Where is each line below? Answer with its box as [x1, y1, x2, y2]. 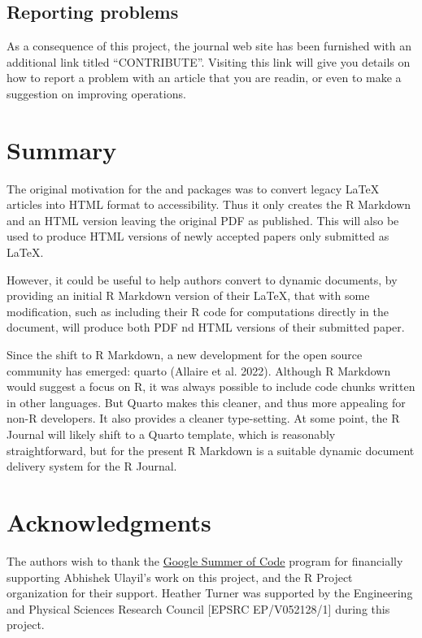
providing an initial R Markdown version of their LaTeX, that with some [7, 287, 370, 304]
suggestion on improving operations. [7, 85, 186, 102]
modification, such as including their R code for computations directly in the [7, 302, 389, 319]
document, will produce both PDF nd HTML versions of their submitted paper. [7, 319, 405, 336]
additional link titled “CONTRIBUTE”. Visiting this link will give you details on [7, 53, 411, 70]
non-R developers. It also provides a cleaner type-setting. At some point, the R [7, 410, 400, 427]
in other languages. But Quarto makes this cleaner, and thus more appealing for [7, 393, 406, 410]
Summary [7, 132, 117, 166]
